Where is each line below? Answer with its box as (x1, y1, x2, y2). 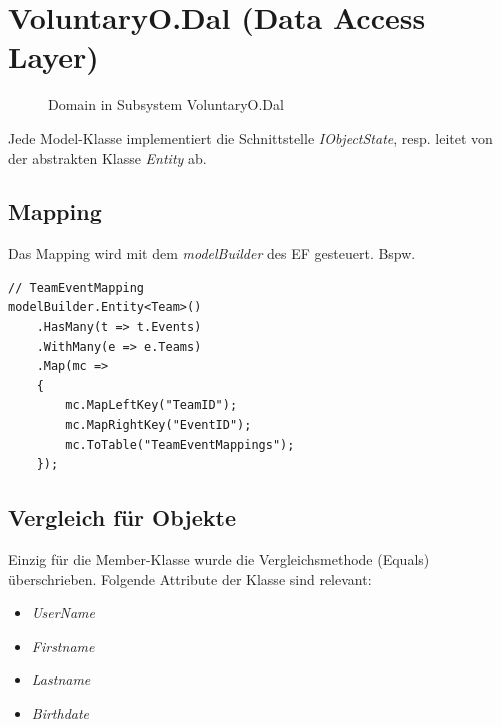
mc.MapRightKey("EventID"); (65, 418, 252, 433)
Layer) (8, 36, 99, 77)
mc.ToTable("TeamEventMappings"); (65, 437, 295, 452)
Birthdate (31, 703, 90, 723)
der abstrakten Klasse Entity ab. (8, 147, 207, 168)
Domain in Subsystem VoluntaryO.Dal (48, 94, 284, 115)
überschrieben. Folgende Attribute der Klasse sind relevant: (8, 568, 372, 589)
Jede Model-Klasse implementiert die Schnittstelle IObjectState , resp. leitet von (8, 127, 493, 148)
